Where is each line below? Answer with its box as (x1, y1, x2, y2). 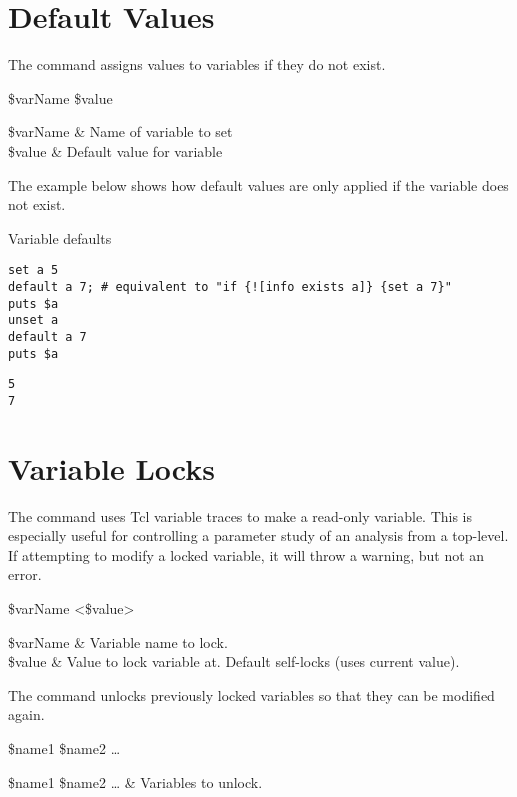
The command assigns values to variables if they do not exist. (8, 54, 386, 75)
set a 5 (8, 263, 59, 278)
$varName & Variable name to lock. (8, 631, 228, 652)
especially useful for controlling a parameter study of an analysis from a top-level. (8, 525, 509, 546)
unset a (8, 313, 59, 328)
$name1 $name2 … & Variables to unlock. (8, 771, 263, 792)
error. (8, 564, 42, 585)
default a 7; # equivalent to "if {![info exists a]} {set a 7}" (8, 279, 452, 294)
